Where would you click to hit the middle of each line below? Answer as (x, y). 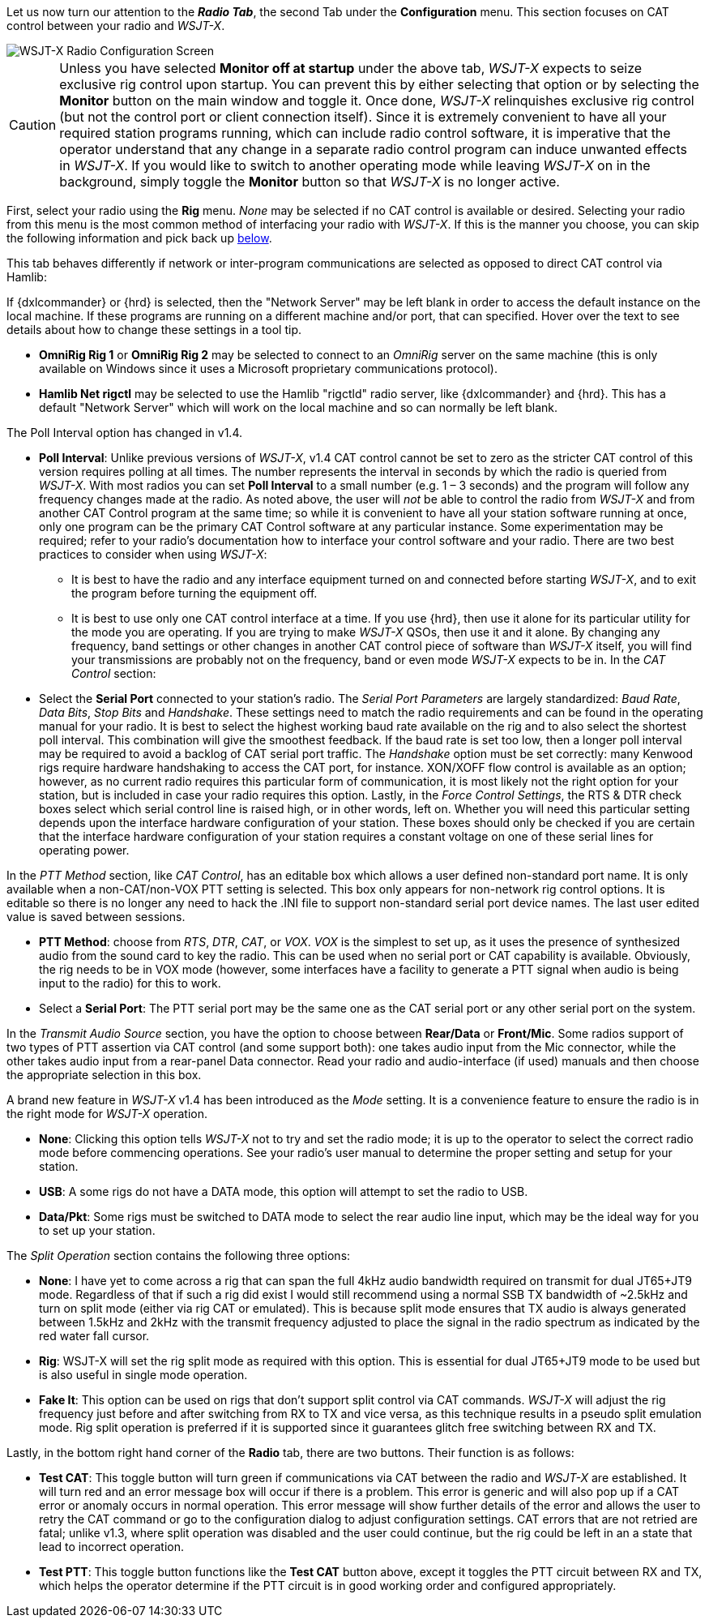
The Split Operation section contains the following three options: (179, 1255)
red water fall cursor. (94, 1336)
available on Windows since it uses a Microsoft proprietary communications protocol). (268, 369)
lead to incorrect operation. (112, 1547)
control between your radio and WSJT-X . (116, 26)
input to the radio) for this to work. (130, 983)
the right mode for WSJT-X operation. (107, 1114)
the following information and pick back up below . (139, 238)
